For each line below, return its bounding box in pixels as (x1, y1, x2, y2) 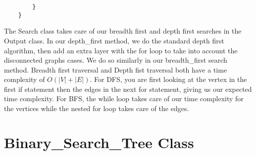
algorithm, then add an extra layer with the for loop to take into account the (4, 45, 238, 55)
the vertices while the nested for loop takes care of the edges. (4, 103, 189, 114)
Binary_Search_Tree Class (4, 132, 194, 152)
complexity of (4, 74, 45, 84)
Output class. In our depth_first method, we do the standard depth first (4, 35, 224, 45)
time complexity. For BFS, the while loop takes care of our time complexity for (4, 93, 244, 104)
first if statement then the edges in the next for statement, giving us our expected (4, 83, 252, 94)
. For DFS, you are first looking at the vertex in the (90, 74, 247, 84)
